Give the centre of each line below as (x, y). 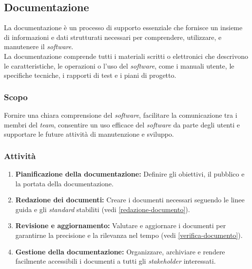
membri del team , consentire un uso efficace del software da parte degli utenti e (122, 124)
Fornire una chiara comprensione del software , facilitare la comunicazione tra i (121, 115)
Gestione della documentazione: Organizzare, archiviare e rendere (120, 251)
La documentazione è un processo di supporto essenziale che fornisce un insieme (123, 27)
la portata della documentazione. (64, 183)
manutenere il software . (39, 46)
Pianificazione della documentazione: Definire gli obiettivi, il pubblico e (130, 173)
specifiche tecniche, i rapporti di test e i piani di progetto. (90, 75)
